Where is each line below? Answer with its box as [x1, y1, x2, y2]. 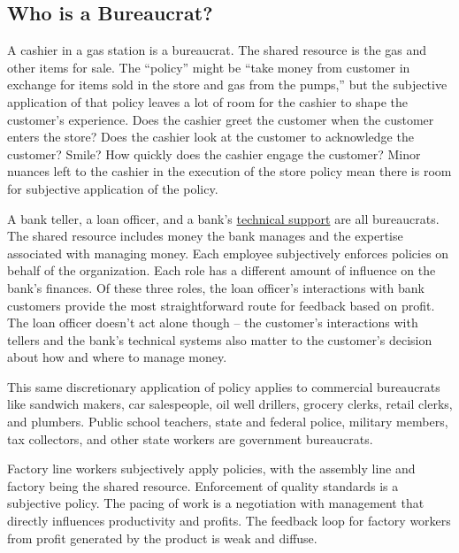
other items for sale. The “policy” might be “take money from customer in [7, 58, 410, 76]
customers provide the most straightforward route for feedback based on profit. [7, 296, 435, 314]
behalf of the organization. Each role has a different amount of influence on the [7, 261, 436, 280]
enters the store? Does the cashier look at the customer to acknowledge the [7, 127, 414, 146]
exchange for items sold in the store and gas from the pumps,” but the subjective [7, 75, 448, 94]
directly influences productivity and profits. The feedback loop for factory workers [7, 511, 451, 530]
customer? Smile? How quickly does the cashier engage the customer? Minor [7, 144, 421, 163]
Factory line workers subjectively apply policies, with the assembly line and [7, 459, 416, 478]
